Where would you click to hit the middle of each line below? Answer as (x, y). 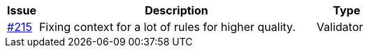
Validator (340, 27)
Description (176, 10)
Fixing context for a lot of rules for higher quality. (167, 27)
